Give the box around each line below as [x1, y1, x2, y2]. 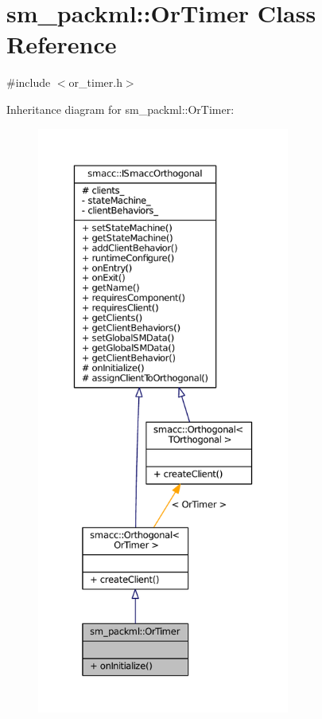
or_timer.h [68, 74, 122, 91]
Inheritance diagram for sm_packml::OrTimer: [6, 100, 235, 117]
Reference [6, 28, 117, 61]
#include [6, 74, 51, 91]
